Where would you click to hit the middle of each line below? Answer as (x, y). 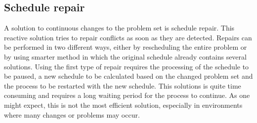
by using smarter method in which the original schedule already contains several (125, 56)
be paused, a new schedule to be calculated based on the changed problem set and (128, 76)
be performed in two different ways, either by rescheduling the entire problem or (126, 47)
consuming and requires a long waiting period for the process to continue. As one (127, 95)
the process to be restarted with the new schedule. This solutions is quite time (123, 85)
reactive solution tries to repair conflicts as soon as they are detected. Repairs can (128, 37)
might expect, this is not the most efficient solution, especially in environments (123, 105)
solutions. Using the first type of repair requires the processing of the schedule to (127, 66)
